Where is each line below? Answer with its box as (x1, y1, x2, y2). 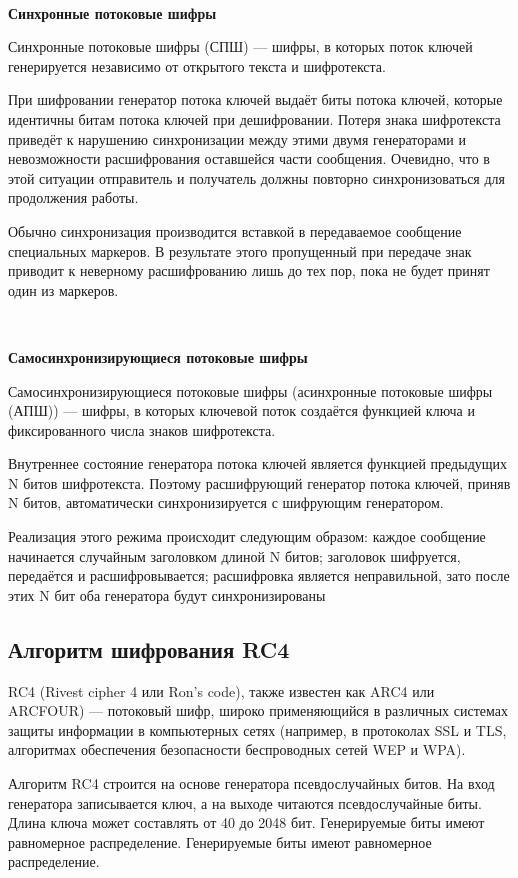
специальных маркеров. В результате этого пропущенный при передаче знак (8, 240, 472, 261)
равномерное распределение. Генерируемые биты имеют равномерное (8, 831, 432, 852)
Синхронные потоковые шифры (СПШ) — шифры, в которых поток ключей (8, 36, 473, 57)
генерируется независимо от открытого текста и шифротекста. (8, 55, 386, 76)
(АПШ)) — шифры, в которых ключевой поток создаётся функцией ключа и (8, 400, 475, 421)
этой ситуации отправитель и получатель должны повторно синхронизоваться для (8, 167, 505, 188)
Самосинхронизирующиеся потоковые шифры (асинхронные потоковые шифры (8, 380, 493, 401)
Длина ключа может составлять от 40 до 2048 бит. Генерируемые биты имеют (8, 812, 485, 833)
